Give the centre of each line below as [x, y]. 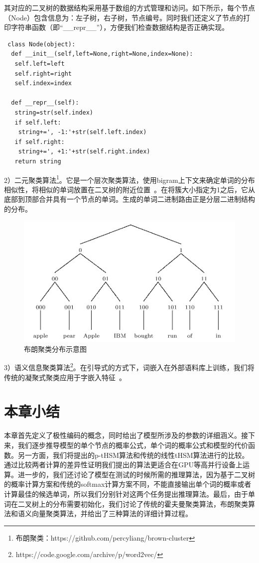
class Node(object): [42, 44]
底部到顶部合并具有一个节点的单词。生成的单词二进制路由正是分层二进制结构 [129, 199]
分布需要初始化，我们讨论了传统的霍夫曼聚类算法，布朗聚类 [150, 503]
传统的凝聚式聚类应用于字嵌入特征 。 [65, 377]
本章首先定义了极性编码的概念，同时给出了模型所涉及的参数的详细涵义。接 [126, 435]
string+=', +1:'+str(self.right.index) [84, 152]
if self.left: [38, 122]
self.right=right [43, 73]
